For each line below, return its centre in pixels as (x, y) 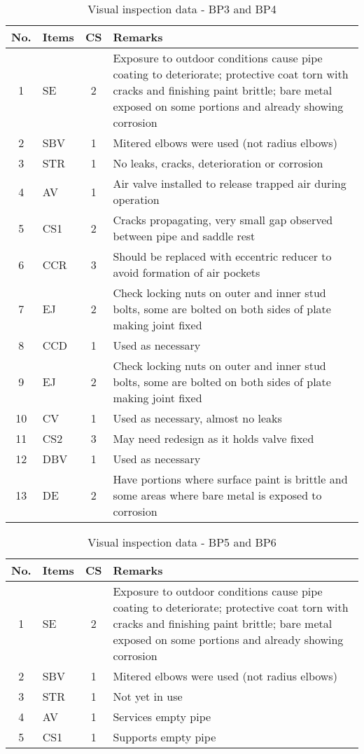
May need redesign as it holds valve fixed (213, 438)
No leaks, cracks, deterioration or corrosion (218, 163)
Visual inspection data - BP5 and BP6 (182, 542)
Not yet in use (148, 696)
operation (136, 199)
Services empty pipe (162, 717)
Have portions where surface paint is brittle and (230, 479)
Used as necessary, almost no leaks (197, 418)
